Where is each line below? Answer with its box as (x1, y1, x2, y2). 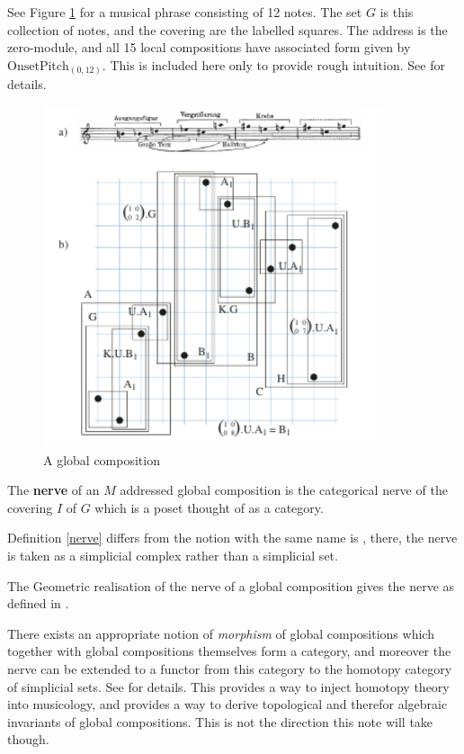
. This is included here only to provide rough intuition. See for (102, 55, 445, 74)
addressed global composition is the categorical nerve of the (120, 480, 448, 499)
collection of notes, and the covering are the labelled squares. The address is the (7, 20, 448, 39)
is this (379, 3, 414, 21)
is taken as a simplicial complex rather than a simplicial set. (7, 546, 338, 564)
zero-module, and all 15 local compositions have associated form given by (7, 38, 411, 57)
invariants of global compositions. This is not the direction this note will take (7, 712, 433, 731)
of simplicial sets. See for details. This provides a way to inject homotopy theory (7, 677, 450, 696)
